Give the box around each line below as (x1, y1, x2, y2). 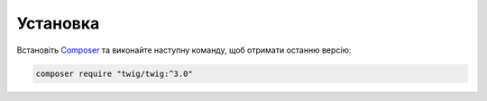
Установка (16, 13, 100, 33)
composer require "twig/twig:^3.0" (35, 68, 193, 79)
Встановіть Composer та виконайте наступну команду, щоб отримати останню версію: (16, 45, 352, 55)
